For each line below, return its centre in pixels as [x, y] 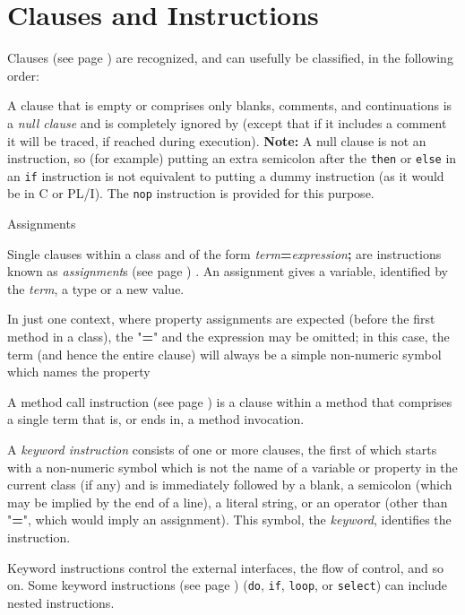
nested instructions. [61, 602]
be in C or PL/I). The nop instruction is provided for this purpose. [191, 193]
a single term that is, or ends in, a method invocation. [156, 419]
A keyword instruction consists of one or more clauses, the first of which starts [222, 449]
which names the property [79, 372]
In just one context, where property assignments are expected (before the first [221, 319]
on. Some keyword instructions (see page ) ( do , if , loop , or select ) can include [228, 585]
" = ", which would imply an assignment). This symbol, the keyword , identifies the [229, 520]
